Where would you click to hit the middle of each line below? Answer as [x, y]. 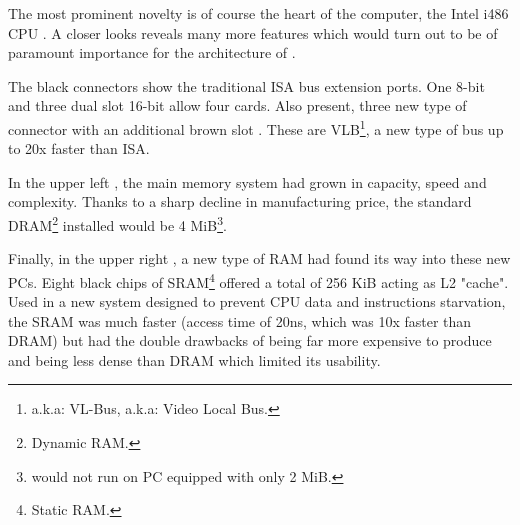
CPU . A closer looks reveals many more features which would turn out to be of [253, 32]
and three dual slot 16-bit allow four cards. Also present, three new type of [237, 105]
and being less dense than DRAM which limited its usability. [194, 359]
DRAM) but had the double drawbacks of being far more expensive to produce [250, 340]
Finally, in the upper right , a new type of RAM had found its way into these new [259, 258]
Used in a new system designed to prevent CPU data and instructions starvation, [257, 301]
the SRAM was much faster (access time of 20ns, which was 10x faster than [240, 320]
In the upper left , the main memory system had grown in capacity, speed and [247, 181]
